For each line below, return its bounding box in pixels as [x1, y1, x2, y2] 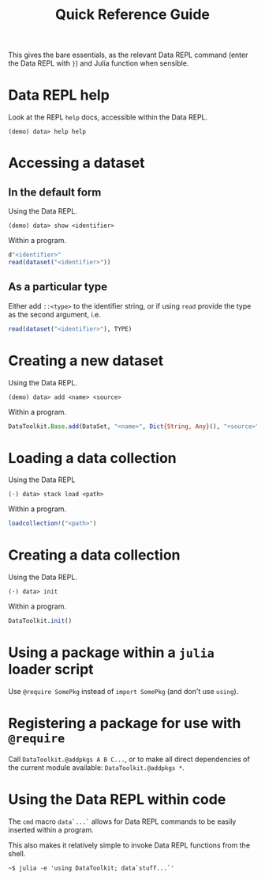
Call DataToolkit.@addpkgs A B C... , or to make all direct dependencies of [8, 754, 250, 764]
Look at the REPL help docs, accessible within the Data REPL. [8, 112, 208, 122]
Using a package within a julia [8, 643, 215, 662]
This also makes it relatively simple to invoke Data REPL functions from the [8, 840, 251, 850]
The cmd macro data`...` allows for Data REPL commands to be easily [8, 817, 237, 826]
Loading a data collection [8, 449, 177, 467]
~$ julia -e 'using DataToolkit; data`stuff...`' [8, 864, 175, 872]
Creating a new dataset [8, 351, 164, 370]
